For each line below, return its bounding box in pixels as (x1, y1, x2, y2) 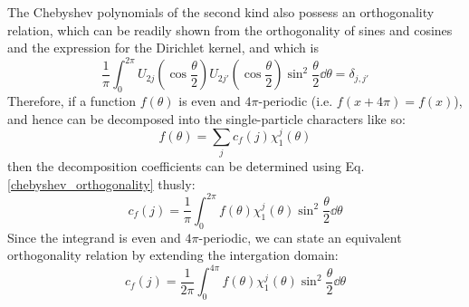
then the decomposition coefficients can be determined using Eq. (7, 157, 365, 176)
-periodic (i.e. (258, 91, 333, 110)
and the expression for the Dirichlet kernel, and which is (7, 38, 319, 57)
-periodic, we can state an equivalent (198, 227, 402, 246)
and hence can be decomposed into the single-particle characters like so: (7, 109, 406, 128)
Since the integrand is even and (7, 227, 181, 246)
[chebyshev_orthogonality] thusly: (7, 174, 196, 193)
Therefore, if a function (7, 91, 137, 110)
